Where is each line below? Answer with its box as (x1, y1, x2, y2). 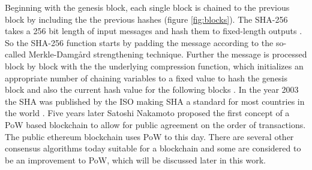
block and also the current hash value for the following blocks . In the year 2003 (5, 83, 299, 96)
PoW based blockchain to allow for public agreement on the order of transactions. (5, 118, 306, 130)
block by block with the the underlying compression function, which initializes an (5, 59, 304, 72)
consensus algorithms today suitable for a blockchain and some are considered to (5, 142, 301, 154)
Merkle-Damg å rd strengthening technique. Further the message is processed (28, 48, 307, 60)
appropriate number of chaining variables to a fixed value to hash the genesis (5, 71, 288, 84)
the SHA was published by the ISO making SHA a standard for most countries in (5, 95, 305, 107)
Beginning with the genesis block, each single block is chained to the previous (5, 1, 290, 13)
